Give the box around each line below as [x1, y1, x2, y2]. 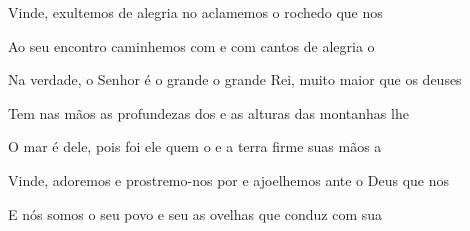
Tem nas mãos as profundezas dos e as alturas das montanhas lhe [8, 102, 409, 123]
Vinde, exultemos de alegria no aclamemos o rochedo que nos [8, 2, 383, 22]
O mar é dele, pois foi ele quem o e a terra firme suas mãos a [8, 136, 382, 157]
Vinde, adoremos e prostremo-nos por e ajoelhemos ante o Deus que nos [8, 169, 449, 190]
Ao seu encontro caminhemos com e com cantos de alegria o [8, 35, 375, 56]
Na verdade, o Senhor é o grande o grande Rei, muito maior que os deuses [8, 69, 462, 90]
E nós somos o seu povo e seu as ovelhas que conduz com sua [8, 203, 383, 224]
